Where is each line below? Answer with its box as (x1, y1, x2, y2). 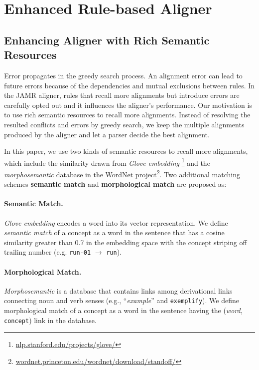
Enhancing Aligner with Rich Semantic (4, 32, 210, 47)
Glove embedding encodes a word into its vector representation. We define (4, 217, 228, 228)
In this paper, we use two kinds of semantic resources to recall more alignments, (4, 146, 248, 156)
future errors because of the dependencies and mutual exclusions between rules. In (4, 80, 255, 90)
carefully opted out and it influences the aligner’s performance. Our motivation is (4, 99, 252, 110)
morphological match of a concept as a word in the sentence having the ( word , (4, 305, 243, 316)
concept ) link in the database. (4, 315, 97, 325)
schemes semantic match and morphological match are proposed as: (4, 179, 227, 189)
